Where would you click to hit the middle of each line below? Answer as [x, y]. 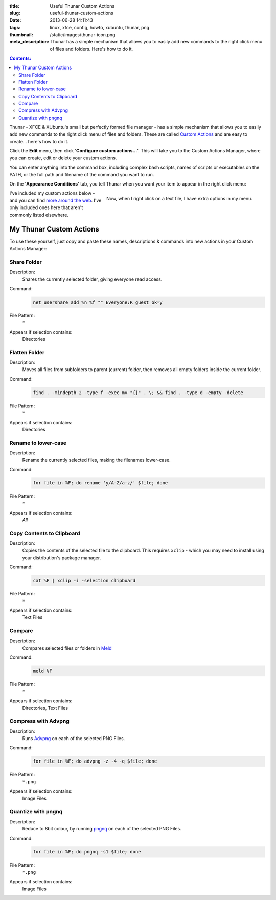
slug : [15, 13]
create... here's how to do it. [39, 142]
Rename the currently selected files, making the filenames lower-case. [96, 460]
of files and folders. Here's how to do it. [91, 49]
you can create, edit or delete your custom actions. [63, 158]
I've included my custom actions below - [52, 193]
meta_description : [29, 41]
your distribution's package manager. [62, 558]
